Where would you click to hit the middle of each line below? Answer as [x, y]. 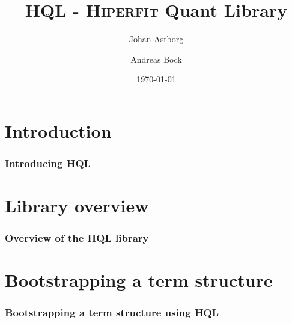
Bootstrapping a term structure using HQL [112, 312]
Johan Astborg [156, 39]
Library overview [77, 205]
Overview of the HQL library [77, 238]
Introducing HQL [48, 163]
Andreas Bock [156, 59]
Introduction [58, 130]
